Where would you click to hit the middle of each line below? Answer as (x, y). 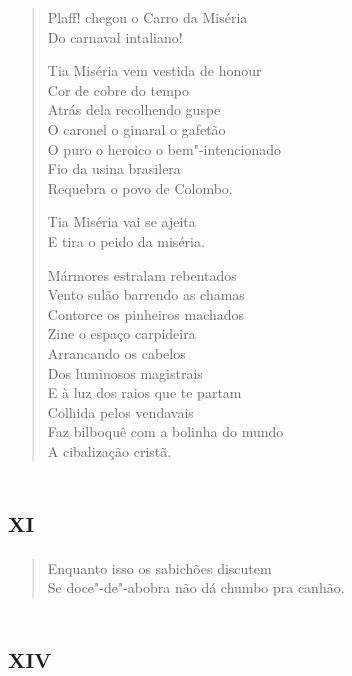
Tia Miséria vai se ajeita (121, 221)
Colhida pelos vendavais (120, 411)
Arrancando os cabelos (116, 352)
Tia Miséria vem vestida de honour (154, 70)
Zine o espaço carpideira (121, 333)
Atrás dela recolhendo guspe (134, 109)
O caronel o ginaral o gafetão (136, 128)
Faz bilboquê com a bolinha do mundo (165, 431)
